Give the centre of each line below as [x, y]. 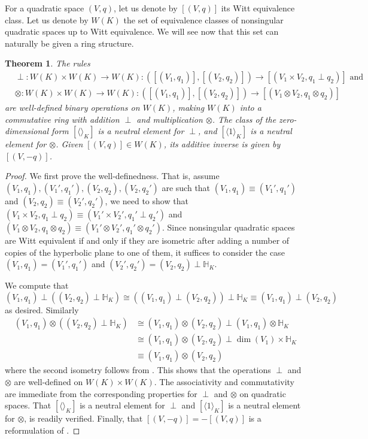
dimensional [27, 131]
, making [188, 108]
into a [250, 108]
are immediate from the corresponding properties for [101, 393]
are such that [186, 187]
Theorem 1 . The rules [48, 63]
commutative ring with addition [62, 119]
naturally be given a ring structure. [69, 43]
